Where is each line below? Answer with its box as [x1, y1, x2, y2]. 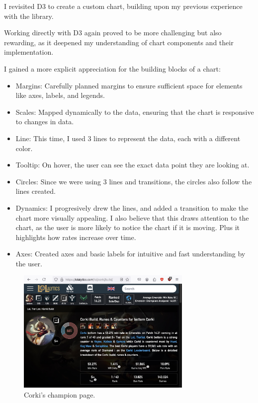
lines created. [15, 186, 56, 196]
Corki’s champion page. [24, 389, 95, 400]
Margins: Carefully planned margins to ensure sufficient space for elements [15, 80, 243, 90]
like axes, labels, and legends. [15, 90, 105, 100]
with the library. [4, 10, 54, 21]
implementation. [4, 47, 54, 57]
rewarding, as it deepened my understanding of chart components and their [4, 37, 234, 47]
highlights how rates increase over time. [15, 232, 136, 242]
